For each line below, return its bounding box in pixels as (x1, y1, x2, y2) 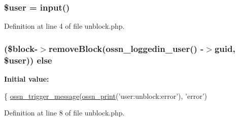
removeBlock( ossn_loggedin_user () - (48, 42, 204, 54)
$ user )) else (4, 53, 52, 66)
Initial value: (4, 73, 49, 84)
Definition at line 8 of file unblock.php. (4, 107, 125, 118)
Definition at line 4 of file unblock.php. (4, 21, 125, 31)
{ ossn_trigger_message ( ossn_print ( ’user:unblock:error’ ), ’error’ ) (4, 90, 208, 101)
